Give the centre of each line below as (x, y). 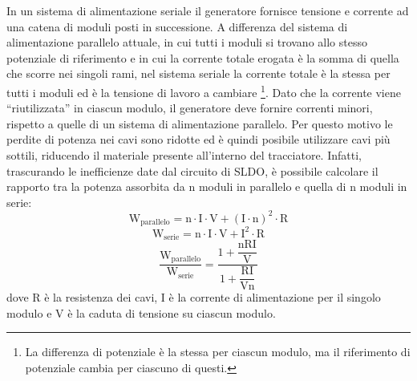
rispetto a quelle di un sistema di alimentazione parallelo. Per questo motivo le (200, 123)
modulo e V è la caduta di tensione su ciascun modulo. (141, 312)
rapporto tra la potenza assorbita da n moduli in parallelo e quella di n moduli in (207, 186)
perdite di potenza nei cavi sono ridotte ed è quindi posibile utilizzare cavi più (198, 139)
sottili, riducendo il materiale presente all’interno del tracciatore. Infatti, (184, 155)
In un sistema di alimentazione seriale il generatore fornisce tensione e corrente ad (208, 10)
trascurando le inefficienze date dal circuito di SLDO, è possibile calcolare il (192, 170)
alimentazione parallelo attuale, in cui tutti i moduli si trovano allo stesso (187, 42)
